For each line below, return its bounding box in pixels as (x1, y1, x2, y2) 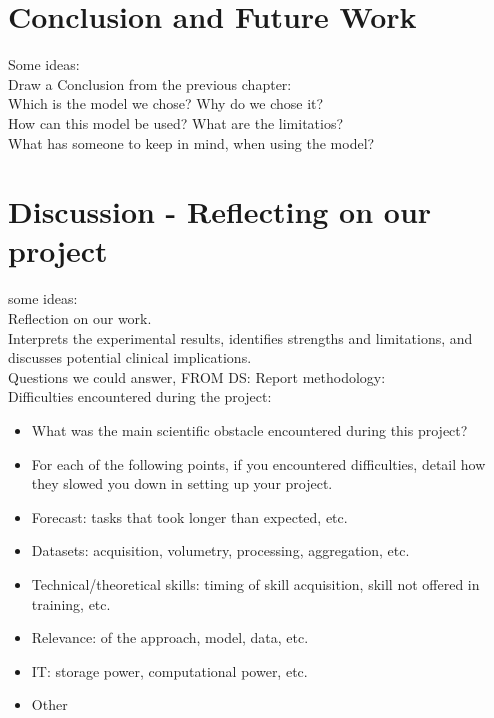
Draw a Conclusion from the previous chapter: (8, 73, 292, 94)
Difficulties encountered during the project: (8, 386, 272, 407)
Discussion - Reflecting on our (8, 191, 432, 232)
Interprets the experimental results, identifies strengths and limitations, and (8, 327, 473, 348)
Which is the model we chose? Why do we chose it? (8, 93, 324, 114)
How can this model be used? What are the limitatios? (8, 112, 344, 133)
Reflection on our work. (8, 308, 152, 328)
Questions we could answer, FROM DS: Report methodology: (8, 366, 386, 387)
